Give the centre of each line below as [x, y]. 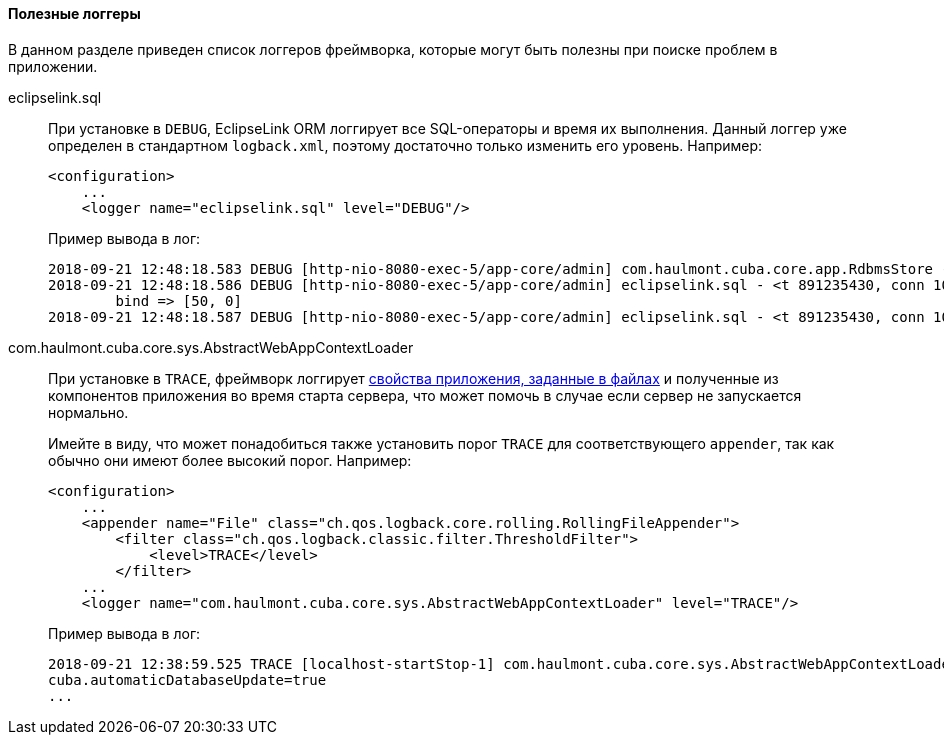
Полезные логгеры [74, 13]
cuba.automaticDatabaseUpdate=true [187, 679]
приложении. [53, 66]
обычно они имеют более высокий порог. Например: [230, 460]
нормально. [88, 412]
